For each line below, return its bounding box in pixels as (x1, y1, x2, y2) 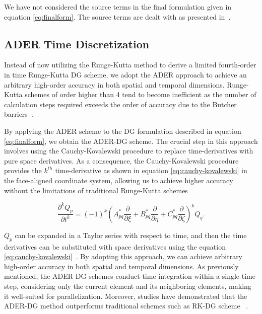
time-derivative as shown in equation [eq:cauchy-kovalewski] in (55, 165, 247, 176)
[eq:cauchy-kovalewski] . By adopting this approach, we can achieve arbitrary (4, 251, 243, 262)
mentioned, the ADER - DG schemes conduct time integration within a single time (4, 271, 255, 281)
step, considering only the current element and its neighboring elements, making (4, 281, 251, 291)
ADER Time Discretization (4, 36, 150, 51)
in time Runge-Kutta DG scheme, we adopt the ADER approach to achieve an (4, 69, 247, 80)
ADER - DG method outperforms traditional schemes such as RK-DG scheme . (4, 300, 248, 311)
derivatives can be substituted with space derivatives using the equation (4, 241, 226, 252)
